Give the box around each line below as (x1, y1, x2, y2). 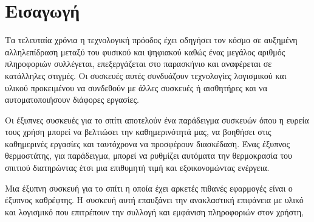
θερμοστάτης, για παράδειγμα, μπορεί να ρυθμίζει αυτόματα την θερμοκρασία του (5, 149, 292, 162)
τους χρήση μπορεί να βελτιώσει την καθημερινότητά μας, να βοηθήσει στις (5, 125, 271, 138)
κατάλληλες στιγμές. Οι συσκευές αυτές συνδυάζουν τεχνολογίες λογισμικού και (5, 69, 287, 82)
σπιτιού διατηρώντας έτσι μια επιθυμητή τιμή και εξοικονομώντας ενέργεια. (5, 161, 270, 174)
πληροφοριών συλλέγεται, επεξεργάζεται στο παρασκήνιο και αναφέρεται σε (5, 57, 272, 70)
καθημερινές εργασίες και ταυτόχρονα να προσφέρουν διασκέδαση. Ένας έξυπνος (5, 137, 290, 150)
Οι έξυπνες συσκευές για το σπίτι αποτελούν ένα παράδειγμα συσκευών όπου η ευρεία (5, 113, 309, 126)
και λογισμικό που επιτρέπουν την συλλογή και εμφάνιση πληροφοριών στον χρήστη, (5, 205, 304, 218)
